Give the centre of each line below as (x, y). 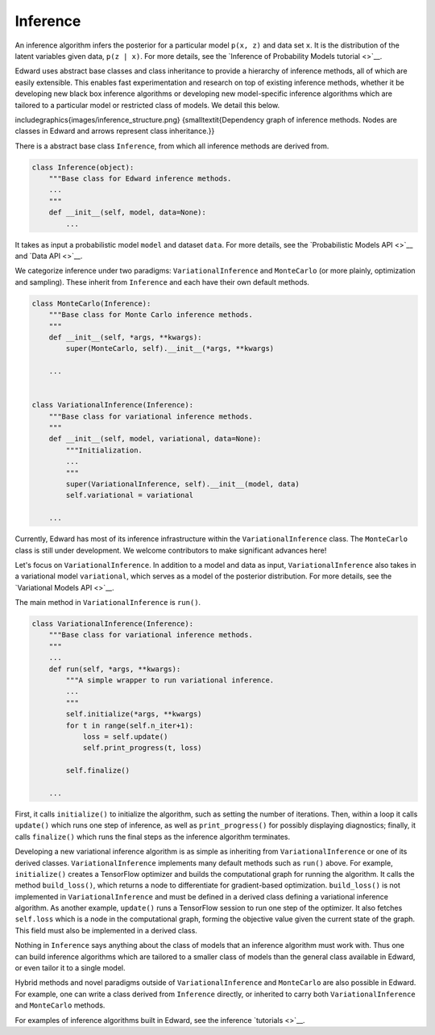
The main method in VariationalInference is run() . (108, 603)
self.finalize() (98, 771)
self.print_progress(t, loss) (142, 748)
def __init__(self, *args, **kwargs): (125, 337)
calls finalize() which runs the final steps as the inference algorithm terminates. (153, 837)
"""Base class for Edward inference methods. (140, 179)
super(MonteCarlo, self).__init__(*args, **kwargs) (170, 348)
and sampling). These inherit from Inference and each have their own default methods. (162, 282)
